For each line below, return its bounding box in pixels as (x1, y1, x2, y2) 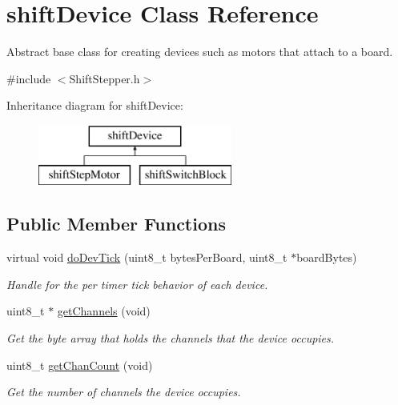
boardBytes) (296, 249, 357, 266)
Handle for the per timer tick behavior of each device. (6, 275, 268, 292)
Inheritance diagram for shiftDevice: (6, 97, 183, 114)
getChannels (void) (57, 303, 151, 319)
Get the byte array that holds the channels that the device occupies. (6, 330, 335, 347)
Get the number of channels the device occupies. (6, 383, 241, 400)
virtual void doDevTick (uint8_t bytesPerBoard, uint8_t (6, 249, 287, 266)
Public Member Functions (6, 211, 226, 236)
